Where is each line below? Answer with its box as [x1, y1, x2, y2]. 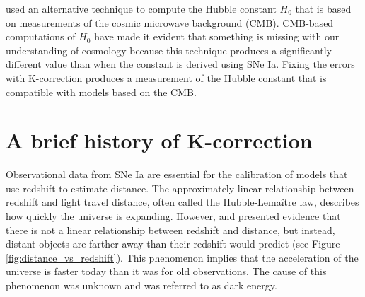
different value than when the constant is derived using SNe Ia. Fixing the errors [6, 57, 355, 71]
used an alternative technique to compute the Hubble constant [6, 1, 277, 16]
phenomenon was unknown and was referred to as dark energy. [6, 278, 277, 293]
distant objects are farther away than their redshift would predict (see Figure [6, 236, 340, 251]
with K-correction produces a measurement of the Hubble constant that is [6, 70, 327, 85]
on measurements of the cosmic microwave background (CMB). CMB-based [6, 15, 334, 30]
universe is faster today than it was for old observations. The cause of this [6, 264, 327, 279]
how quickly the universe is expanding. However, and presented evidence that [6, 209, 341, 223]
